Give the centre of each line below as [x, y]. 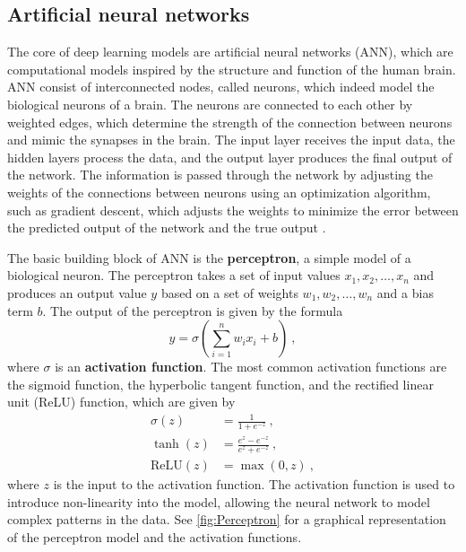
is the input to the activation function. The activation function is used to [254, 484]
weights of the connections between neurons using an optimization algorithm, [219, 192]
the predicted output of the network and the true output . [167, 228]
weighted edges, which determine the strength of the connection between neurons [230, 122]
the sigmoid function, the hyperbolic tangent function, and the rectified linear [220, 384]
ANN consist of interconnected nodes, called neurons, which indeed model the [221, 87]
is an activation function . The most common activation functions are [251, 367]
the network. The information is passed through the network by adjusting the [220, 175]
